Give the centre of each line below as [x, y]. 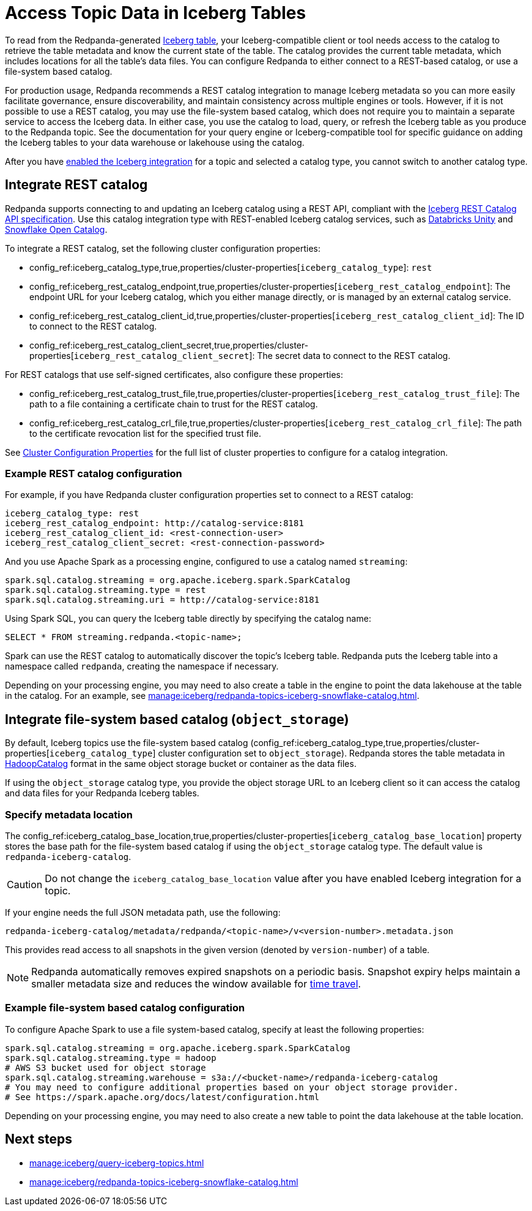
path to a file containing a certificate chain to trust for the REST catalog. [174, 404]
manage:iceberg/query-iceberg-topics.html [117, 1163]
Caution [25, 884]
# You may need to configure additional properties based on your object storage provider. [232, 1087]
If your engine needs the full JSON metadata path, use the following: [143, 912]
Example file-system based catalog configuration [125, 1008]
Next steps [39, 1139]
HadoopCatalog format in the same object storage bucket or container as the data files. [181, 764]
